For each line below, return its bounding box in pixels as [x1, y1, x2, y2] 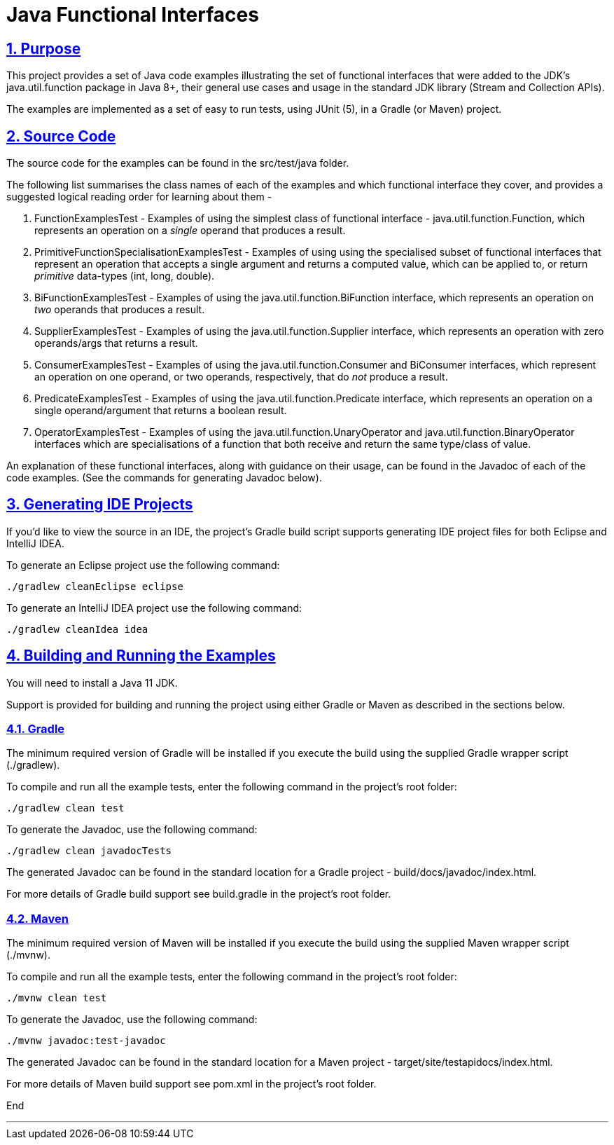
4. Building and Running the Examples [6, 647, 276, 665]
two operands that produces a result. [34, 303, 205, 316]
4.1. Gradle [6, 722, 65, 736]
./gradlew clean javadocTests [6, 845, 172, 857]
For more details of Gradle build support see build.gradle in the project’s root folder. [6, 888, 391, 900]
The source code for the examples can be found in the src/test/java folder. [6, 157, 349, 170]
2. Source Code [6, 127, 116, 145]
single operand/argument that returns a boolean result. [34, 404, 287, 417]
